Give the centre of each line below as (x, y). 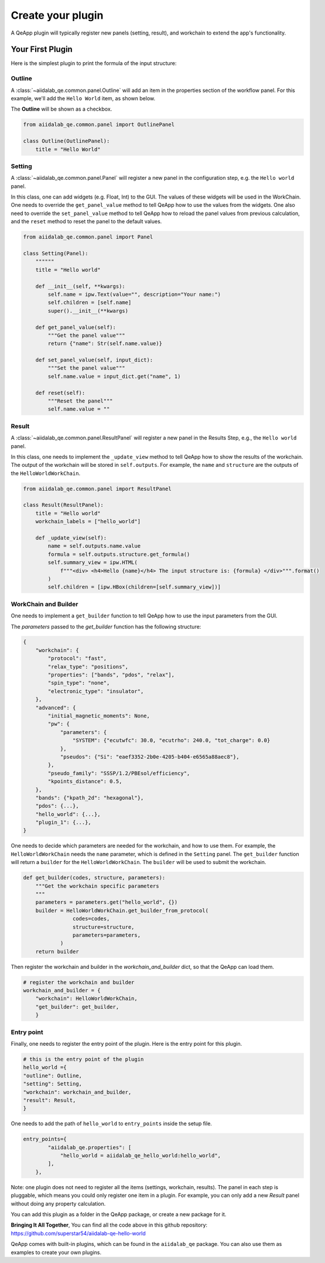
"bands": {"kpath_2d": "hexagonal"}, (90, 798)
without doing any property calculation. (58, 1203)
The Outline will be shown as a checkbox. (61, 109)
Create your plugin (57, 15)
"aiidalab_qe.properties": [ (90, 1147)
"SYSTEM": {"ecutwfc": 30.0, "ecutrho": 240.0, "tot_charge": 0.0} (171, 740)
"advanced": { (56, 708)
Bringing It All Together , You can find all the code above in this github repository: (109, 1225)
